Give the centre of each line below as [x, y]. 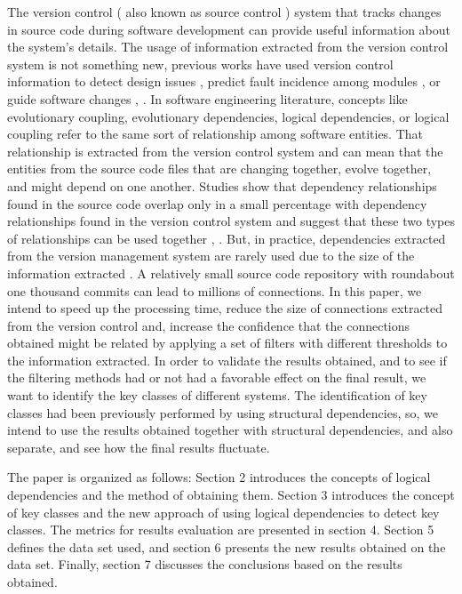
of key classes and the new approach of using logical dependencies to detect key [223, 512]
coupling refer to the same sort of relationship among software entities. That [215, 134]
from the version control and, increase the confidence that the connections [209, 325]
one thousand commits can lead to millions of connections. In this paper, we [215, 290]
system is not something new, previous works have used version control [200, 64]
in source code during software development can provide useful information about [229, 29]
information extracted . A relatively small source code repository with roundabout [231, 273]
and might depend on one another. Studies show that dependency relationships [222, 185]
